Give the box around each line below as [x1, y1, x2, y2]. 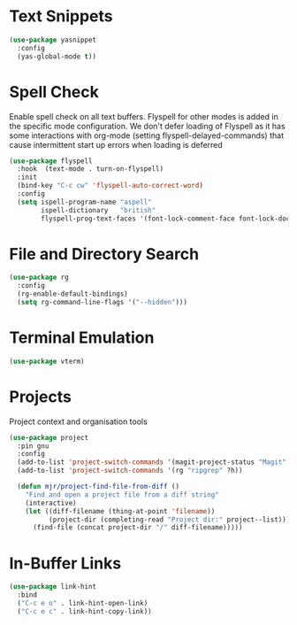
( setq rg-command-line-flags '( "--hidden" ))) [17, 298, 188, 307]
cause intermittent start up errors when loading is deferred [9, 139, 223, 150]
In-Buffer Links [9, 553, 122, 573]
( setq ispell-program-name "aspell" [17, 197, 152, 206]
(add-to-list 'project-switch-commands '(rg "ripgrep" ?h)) [17, 467, 243, 475]
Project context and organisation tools [9, 416, 148, 427]
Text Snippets [9, 6, 113, 27]
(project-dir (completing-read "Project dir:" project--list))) [48, 515, 291, 524]
